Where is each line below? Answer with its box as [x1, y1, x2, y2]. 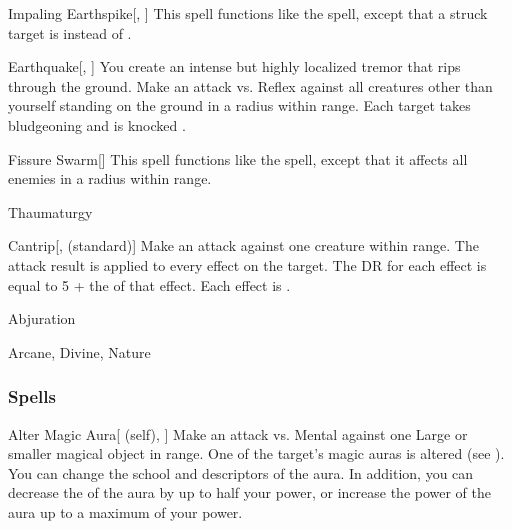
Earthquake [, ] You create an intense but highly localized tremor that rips [8, 56, 461, 77]
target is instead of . [8, 22, 132, 43]
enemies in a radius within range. [8, 168, 212, 189]
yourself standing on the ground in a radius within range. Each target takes [8, 95, 471, 116]
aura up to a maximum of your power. [8, 501, 243, 522]
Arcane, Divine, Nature [8, 341, 151, 362]
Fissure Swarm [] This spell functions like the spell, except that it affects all [8, 148, 468, 169]
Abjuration [8, 308, 76, 329]
